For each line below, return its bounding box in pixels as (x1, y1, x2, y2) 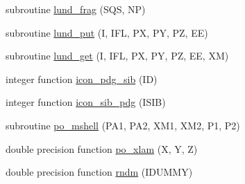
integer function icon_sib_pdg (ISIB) (6, 95, 166, 109)
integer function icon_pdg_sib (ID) (6, 71, 158, 86)
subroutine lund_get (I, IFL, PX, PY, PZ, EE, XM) (6, 48, 229, 63)
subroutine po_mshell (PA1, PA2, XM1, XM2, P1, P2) (6, 118, 240, 132)
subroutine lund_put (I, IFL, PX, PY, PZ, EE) (6, 25, 208, 39)
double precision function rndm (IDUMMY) (6, 165, 193, 179)
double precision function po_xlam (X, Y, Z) (6, 141, 198, 156)
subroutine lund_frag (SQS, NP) (6, 2, 146, 16)
